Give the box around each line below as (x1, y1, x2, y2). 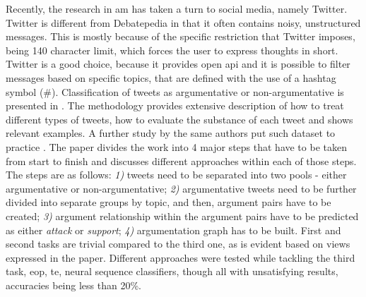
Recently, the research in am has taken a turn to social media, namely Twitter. (6, 1, 348, 16)
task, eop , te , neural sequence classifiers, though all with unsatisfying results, (6, 264, 338, 279)
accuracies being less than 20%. (6, 277, 141, 292)
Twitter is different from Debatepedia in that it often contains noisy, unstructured (6, 15, 361, 30)
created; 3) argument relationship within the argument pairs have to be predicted (6, 208, 359, 223)
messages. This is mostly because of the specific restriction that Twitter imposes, (6, 29, 355, 44)
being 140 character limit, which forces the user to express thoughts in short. (6, 42, 338, 57)
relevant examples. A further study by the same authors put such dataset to (6, 126, 336, 140)
